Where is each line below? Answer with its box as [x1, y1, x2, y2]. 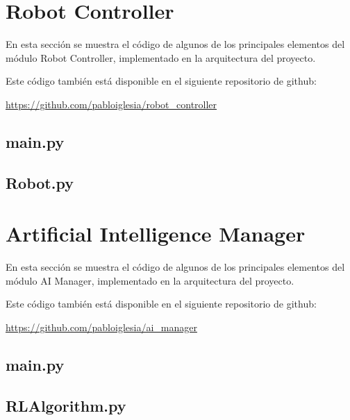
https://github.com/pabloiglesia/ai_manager [6, 319, 197, 334]
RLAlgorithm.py [6, 394, 126, 416]
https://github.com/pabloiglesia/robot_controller [6, 96, 217, 111]
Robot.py [6, 171, 74, 193]
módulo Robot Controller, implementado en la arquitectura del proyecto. [6, 50, 316, 65]
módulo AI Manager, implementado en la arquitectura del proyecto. [6, 273, 294, 287]
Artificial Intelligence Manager [6, 219, 306, 248]
